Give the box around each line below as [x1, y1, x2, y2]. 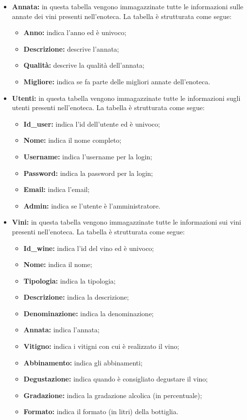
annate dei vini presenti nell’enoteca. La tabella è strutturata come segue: [12, 11, 232, 21]
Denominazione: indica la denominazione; [23, 308, 154, 318]
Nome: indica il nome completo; [23, 135, 122, 145]
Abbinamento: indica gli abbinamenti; [23, 357, 143, 367]
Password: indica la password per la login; [23, 168, 153, 178]
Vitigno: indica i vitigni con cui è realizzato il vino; [23, 341, 179, 351]
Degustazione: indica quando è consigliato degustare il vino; [23, 374, 208, 384]
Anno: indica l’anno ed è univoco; [23, 27, 126, 38]
